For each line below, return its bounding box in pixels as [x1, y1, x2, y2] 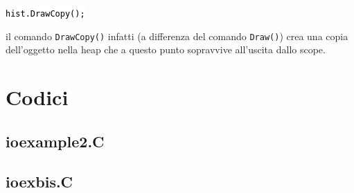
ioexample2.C [6, 130, 105, 151]
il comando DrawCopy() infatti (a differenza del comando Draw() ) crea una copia [6, 28, 348, 43]
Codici [6, 83, 69, 111]
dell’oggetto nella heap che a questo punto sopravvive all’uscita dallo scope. [6, 42, 326, 57]
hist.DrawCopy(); [6, 9, 85, 19]
